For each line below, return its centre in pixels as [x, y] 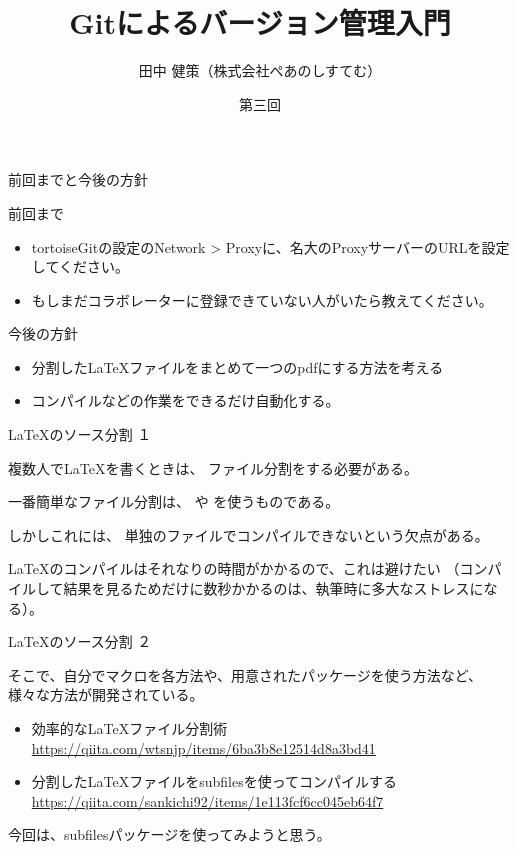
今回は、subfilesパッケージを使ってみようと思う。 [169, 834]
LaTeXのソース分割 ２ [80, 641]
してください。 [80, 266]
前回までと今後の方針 [78, 179]
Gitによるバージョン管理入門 [260, 22]
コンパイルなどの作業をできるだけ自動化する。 [185, 400]
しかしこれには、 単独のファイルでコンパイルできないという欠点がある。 [248, 534]
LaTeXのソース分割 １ [80, 434]
